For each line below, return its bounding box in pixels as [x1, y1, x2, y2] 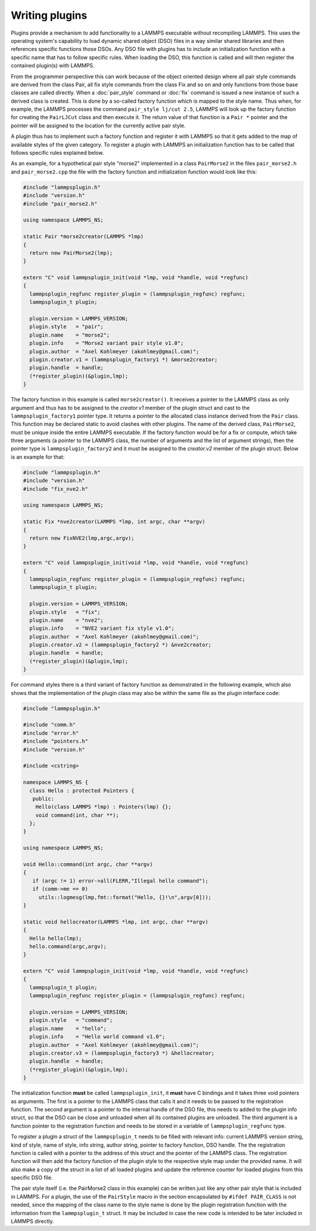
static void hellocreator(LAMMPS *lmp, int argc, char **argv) [23, 918, 209, 925]
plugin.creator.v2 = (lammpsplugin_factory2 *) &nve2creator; [29, 642, 212, 648]
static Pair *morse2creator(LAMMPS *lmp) [23, 233, 144, 240]
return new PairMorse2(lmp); [29, 249, 114, 256]
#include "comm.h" [23, 721, 76, 728]
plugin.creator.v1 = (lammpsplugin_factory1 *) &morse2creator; [29, 356, 218, 363]
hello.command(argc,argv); [29, 943, 107, 949]
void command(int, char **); [35, 812, 119, 818]
